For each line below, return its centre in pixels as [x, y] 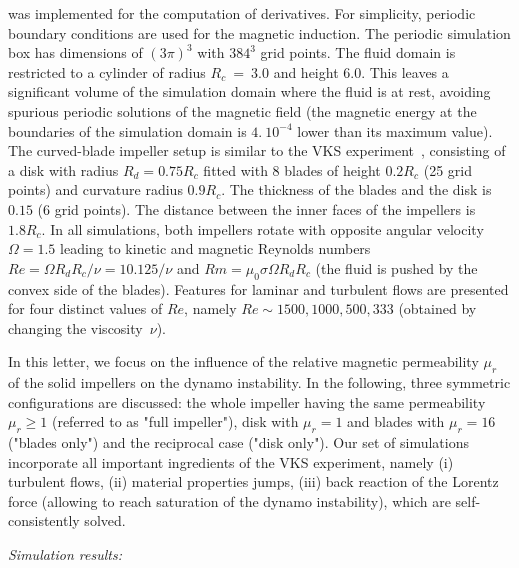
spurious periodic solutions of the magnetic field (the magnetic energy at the [242, 110]
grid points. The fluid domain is [358, 52]
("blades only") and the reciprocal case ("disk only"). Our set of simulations [238, 442]
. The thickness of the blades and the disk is [356, 189]
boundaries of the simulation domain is [127, 130]
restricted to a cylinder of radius [107, 71]
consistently [44, 520]
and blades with [396, 421]
